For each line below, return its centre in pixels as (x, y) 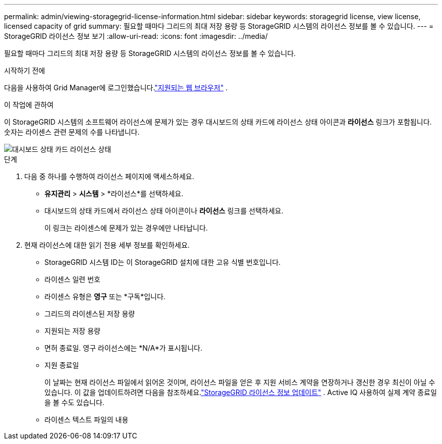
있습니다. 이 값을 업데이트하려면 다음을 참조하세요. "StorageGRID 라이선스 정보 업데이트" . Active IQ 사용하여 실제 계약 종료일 (241, 392)
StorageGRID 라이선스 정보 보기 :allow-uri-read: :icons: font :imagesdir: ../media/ (136, 36)
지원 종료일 (62, 365)
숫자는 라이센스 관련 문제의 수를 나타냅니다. (72, 132)
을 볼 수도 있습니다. (74, 402)
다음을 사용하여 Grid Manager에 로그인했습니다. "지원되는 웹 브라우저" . (116, 88)
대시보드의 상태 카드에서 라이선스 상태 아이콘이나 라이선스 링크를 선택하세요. (164, 211)
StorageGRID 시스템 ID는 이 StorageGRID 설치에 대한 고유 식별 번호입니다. (163, 262)
